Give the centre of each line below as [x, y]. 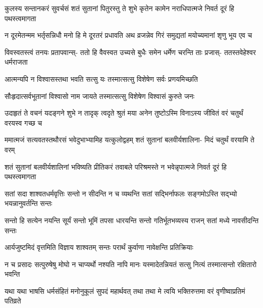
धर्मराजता [16, 62]
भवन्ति [12, 274]
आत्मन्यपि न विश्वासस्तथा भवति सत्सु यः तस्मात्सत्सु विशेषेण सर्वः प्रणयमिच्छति [101, 79]
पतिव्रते [13, 301]
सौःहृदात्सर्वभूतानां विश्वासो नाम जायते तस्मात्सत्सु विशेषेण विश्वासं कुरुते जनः [100, 96]
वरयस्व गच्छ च [23, 122]
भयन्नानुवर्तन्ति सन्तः [29, 203]
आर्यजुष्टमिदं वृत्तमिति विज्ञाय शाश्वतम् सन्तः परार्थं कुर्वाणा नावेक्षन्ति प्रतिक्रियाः [99, 247]
